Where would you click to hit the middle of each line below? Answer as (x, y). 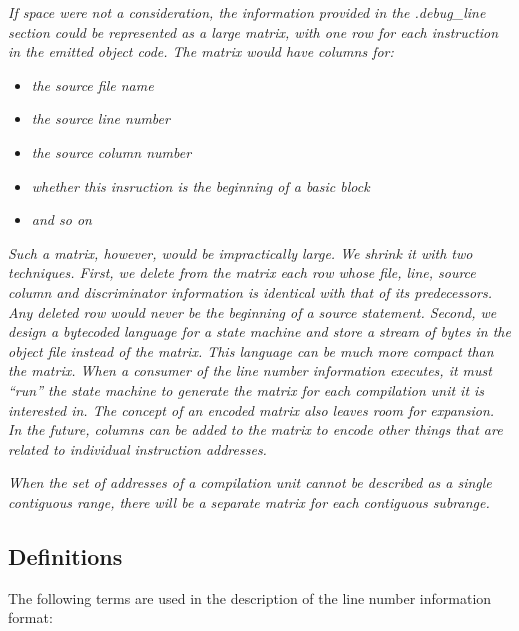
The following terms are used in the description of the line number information (250, 597)
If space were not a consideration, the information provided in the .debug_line (247, 12)
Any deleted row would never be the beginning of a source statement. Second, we (252, 311)
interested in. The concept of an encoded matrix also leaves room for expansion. (251, 409)
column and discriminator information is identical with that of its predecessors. (250, 291)
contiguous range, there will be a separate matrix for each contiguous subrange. (249, 501)
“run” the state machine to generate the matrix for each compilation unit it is (246, 389)
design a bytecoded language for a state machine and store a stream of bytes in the (259, 331)
